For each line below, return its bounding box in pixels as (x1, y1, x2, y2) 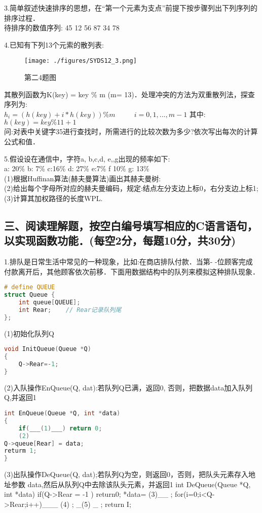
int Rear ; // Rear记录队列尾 (18, 306, 122, 313)
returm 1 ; (4, 447, 37, 455)
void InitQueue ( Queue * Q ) (4, 345, 91, 353)
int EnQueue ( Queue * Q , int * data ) (4, 410, 121, 417)
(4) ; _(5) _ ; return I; (60, 498, 131, 509)
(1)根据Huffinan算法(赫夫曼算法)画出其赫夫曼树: (4, 173, 161, 183)
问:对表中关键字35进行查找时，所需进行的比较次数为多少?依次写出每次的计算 (4, 126, 258, 137)
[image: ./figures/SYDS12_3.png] (24, 57, 137, 65)
